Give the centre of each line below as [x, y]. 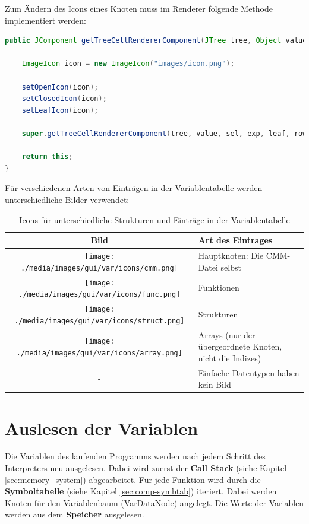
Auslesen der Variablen [102, 428]
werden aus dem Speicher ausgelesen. [75, 514]
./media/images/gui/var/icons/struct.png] [100, 321]
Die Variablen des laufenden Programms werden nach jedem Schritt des [135, 456]
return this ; [47, 157]
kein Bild [215, 384]
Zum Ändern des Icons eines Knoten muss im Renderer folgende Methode [139, 8]
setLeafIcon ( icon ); [60, 110]
